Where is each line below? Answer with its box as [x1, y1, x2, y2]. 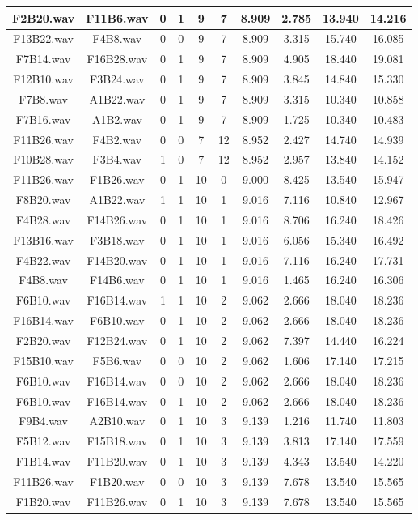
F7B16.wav [15, 110, 71, 127]
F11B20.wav [87, 453, 148, 470]
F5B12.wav [15, 433, 71, 450]
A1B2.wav [91, 110, 142, 127]
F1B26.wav [90, 171, 145, 188]
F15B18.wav [87, 433, 148, 450]
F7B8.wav [19, 90, 68, 107]
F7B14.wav [15, 50, 71, 67]
